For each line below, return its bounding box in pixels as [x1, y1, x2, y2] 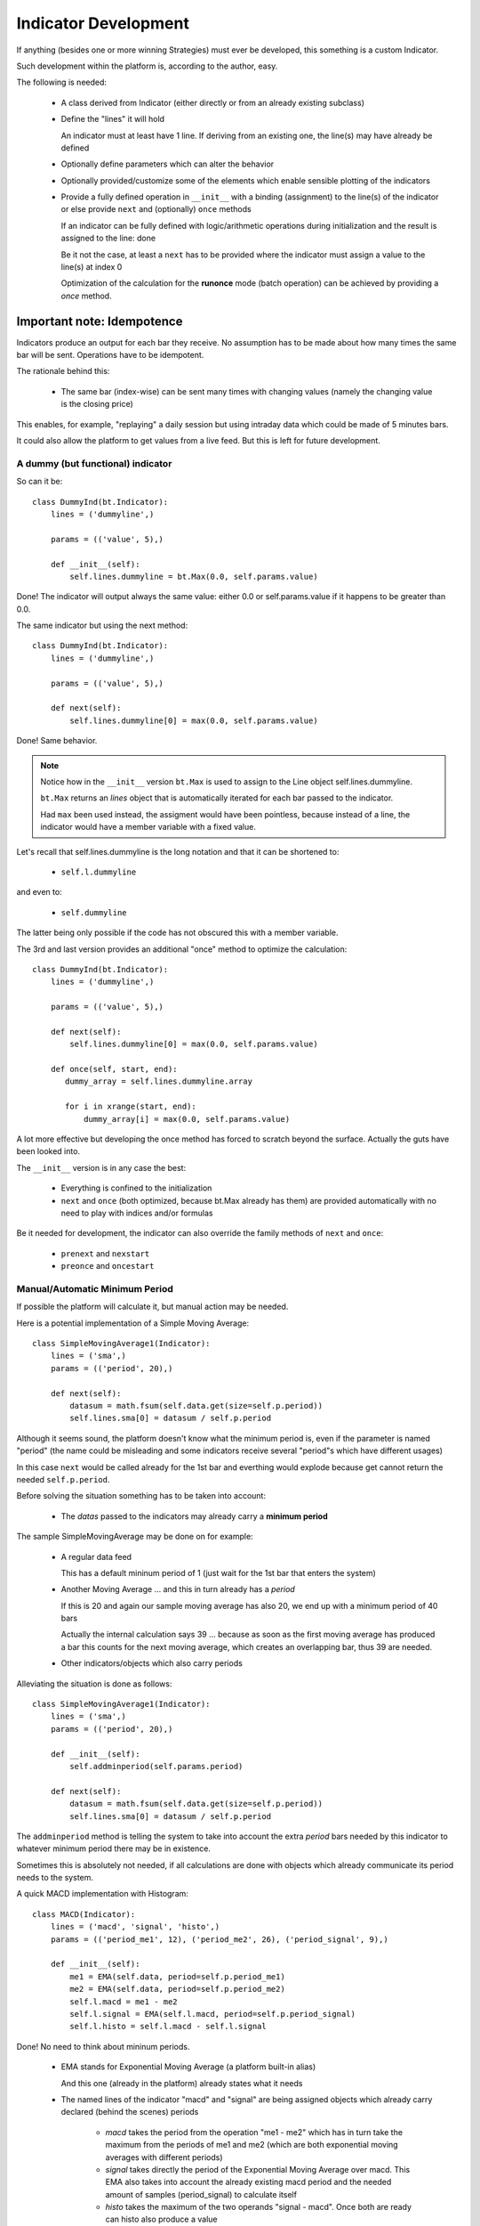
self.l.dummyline [60, 866, 137, 877]
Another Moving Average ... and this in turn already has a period [60, 1584, 295, 1595]
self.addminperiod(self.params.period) [69, 1761, 244, 1771]
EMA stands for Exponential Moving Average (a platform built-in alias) [60, 2061, 316, 2072]
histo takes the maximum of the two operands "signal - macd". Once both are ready [105, 2202, 412, 2213]
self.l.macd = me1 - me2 [69, 1996, 178, 2007]
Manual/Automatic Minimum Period [16, 1282, 173, 1295]
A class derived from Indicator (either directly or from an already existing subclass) [60, 97, 364, 108]
